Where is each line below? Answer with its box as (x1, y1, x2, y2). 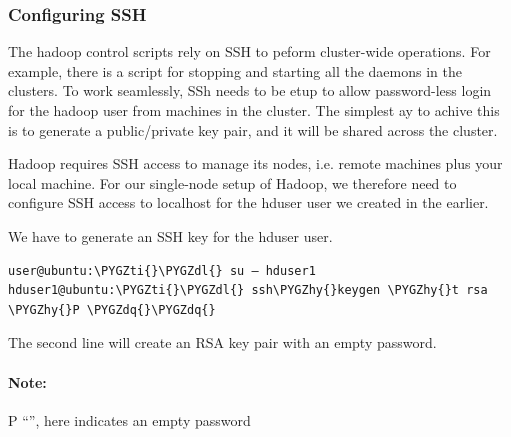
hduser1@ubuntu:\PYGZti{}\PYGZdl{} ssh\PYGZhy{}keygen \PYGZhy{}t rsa (8, 283, 488, 298)
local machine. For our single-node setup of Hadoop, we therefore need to (8, 172, 457, 193)
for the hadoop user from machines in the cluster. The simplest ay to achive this (8, 100, 500, 120)
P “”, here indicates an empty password (8, 409, 251, 430)
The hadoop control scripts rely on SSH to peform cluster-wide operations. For (8, 41, 491, 62)
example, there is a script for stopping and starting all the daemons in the (8, 60, 462, 81)
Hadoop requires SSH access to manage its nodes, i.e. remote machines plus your (8, 153, 503, 174)
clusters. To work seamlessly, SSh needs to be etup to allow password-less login (8, 80, 492, 101)
